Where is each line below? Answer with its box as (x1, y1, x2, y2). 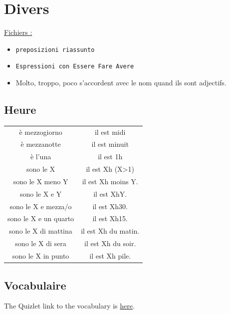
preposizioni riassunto (15, 46, 95, 53)
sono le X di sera (15, 238, 66, 249)
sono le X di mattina (9, 226, 72, 236)
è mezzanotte (20, 139, 61, 149)
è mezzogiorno (19, 126, 62, 137)
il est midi (94, 126, 126, 137)
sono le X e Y (19, 188, 62, 199)
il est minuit (91, 139, 129, 149)
